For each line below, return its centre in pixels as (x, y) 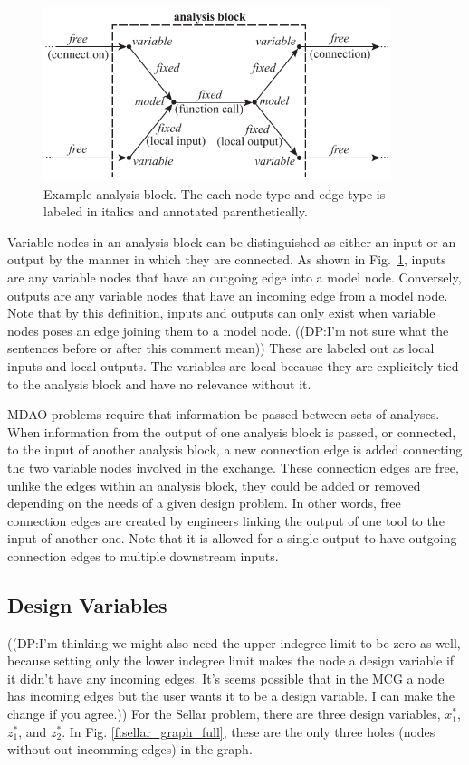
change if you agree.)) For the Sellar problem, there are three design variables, (224, 714)
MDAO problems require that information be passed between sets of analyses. (224, 414)
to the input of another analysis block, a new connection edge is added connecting (235, 449)
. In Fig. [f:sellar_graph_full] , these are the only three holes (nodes (249, 731)
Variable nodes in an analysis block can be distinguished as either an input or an (232, 241)
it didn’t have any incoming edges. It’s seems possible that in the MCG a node (226, 678)
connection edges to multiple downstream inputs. (143, 555)
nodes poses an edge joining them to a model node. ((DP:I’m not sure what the (228, 330)
